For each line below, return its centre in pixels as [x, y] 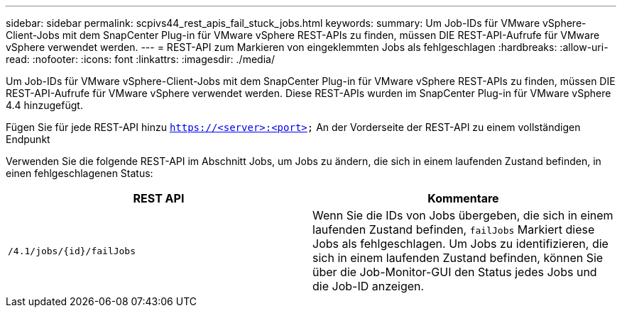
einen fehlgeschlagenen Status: [80, 173]
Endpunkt [28, 139]
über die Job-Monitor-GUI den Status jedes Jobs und [455, 272]
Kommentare [463, 198]
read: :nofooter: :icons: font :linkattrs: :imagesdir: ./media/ [140, 59]
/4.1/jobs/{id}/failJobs [72, 251]
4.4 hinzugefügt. [44, 105]
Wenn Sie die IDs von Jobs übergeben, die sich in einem [463, 215]
